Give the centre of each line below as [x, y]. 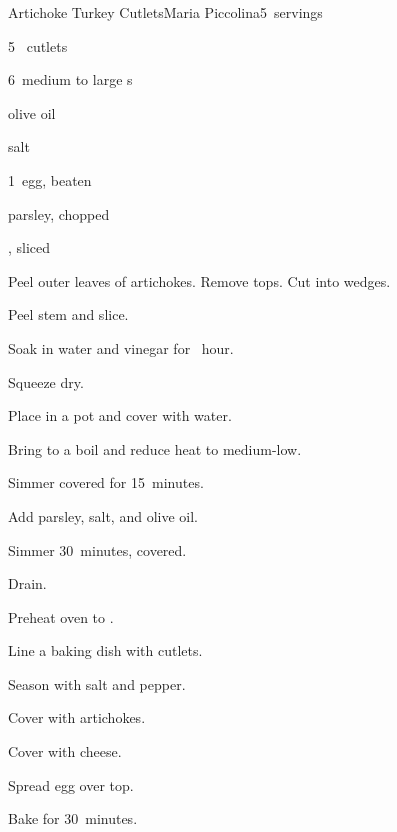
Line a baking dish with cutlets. [105, 650]
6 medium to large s [70, 79]
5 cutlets [38, 45]
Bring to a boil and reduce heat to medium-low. [155, 448]
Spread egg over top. [71, 784]
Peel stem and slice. [68, 314]
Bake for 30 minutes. [73, 818]
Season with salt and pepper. [97, 683]
